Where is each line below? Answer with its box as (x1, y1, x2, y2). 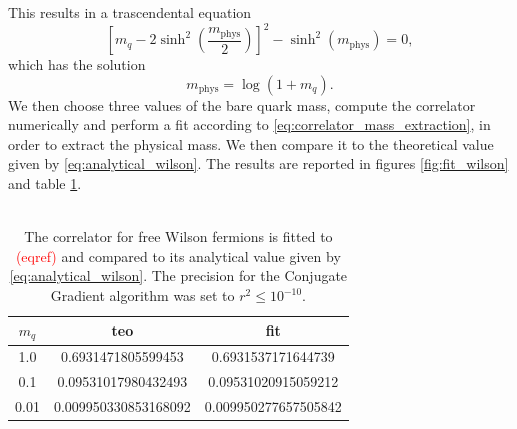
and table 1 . (8, 173, 82, 194)
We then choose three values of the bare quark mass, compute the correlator (8, 94, 476, 115)
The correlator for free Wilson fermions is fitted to (24, 226, 333, 247)
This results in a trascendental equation (8, 2, 252, 22)
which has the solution (8, 54, 146, 75)
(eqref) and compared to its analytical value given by (15, 245, 341, 266)
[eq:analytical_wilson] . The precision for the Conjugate (9, 265, 348, 286)
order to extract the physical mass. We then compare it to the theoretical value (8, 133, 494, 154)
